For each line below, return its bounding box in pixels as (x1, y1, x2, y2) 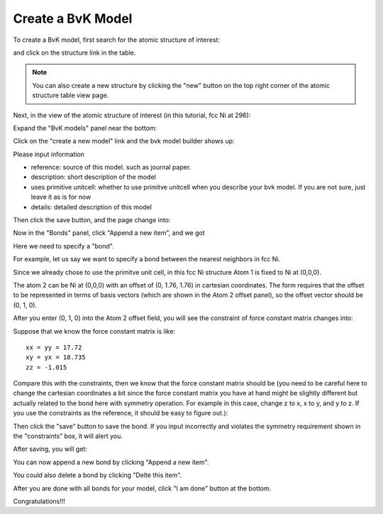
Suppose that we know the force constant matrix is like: (13, 327, 176, 335)
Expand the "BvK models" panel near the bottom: (13, 124, 157, 132)
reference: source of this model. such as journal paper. (30, 163, 191, 172)
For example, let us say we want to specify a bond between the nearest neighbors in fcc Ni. (13, 255, 281, 263)
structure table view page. (32, 91, 109, 99)
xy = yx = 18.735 (26, 354, 86, 361)
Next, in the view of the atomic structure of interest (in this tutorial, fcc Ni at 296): (13, 111, 251, 119)
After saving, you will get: (13, 444, 88, 454)
